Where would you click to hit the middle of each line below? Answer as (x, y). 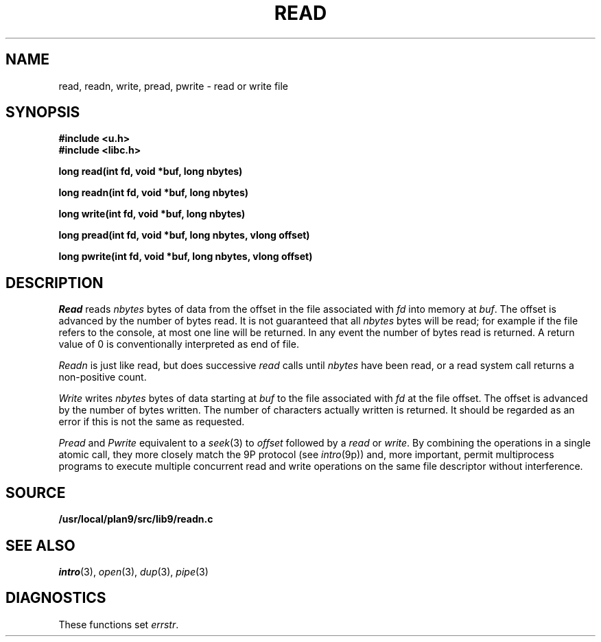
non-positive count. (103, 377)
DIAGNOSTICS (56, 598)
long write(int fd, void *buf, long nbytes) (152, 214)
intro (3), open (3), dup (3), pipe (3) (133, 571)
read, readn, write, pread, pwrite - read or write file (174, 86)
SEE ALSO (40, 545)
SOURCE (36, 492)
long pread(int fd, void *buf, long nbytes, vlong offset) (184, 235)
